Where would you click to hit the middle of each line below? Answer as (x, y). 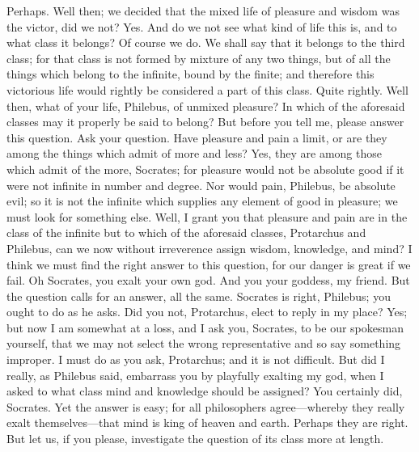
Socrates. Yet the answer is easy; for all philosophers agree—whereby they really (206, 406)
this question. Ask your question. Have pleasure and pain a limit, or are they (197, 137)
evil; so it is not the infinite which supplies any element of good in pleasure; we (202, 201)
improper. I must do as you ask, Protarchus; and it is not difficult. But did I (196, 359)
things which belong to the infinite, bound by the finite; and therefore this (190, 74)
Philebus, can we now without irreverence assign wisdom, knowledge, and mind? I (209, 248)
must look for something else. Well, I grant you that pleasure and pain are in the (207, 216)
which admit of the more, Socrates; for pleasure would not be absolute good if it (205, 169)
